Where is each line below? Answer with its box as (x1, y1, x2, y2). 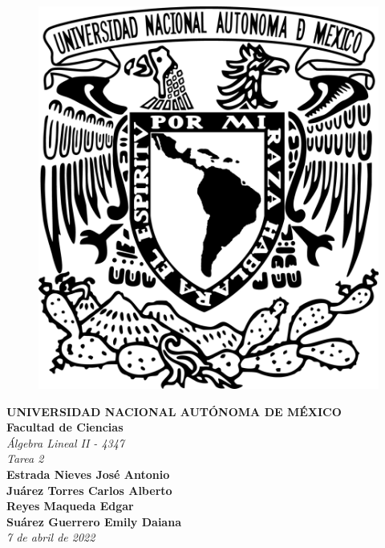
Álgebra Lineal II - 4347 (6, 434, 125, 451)
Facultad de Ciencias (6, 419, 124, 436)
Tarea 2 (6, 450, 44, 467)
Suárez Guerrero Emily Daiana (6, 513, 181, 530)
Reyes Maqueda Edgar (6, 497, 134, 514)
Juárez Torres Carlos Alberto (6, 481, 172, 498)
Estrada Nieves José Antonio (6, 466, 170, 483)
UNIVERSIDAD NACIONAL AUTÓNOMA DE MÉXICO (6, 403, 342, 419)
